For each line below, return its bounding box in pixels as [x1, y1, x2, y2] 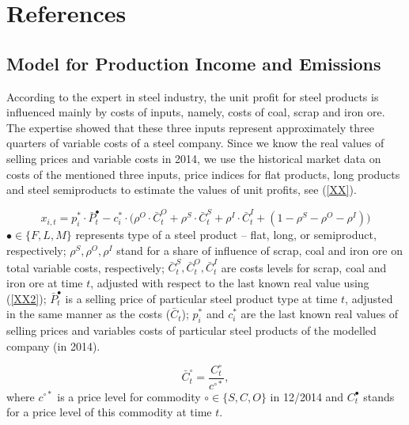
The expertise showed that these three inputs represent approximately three [6, 119, 374, 135]
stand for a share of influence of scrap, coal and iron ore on [116, 242, 403, 259]
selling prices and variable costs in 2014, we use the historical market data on [6, 150, 381, 166]
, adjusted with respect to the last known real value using [90, 274, 369, 290]
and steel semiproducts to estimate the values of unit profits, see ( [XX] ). [6, 181, 357, 198]
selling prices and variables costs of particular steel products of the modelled [6, 321, 377, 338]
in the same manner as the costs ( [6, 305, 171, 322]
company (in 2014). [6, 337, 100, 354]
